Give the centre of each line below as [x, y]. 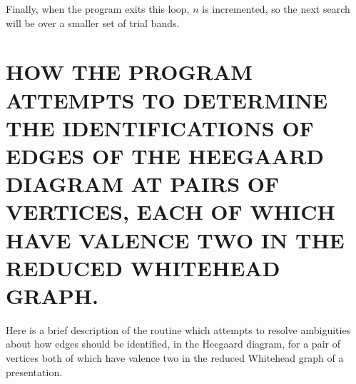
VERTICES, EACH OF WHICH [171, 212]
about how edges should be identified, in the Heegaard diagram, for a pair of [173, 344]
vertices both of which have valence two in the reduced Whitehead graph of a [175, 358]
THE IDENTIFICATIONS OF [160, 127]
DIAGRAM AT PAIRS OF [143, 184]
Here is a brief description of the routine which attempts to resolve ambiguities [178, 329]
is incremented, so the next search [276, 9]
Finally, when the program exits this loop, [98, 9]
